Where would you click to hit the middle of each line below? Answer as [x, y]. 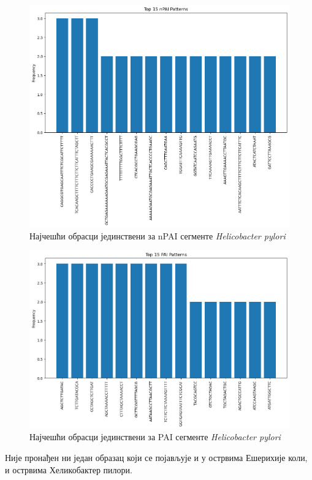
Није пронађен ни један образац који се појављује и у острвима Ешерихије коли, [156, 457]
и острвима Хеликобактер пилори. [69, 469]
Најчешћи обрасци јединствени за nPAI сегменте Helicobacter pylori [158, 235]
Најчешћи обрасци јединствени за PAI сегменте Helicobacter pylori [155, 437]
